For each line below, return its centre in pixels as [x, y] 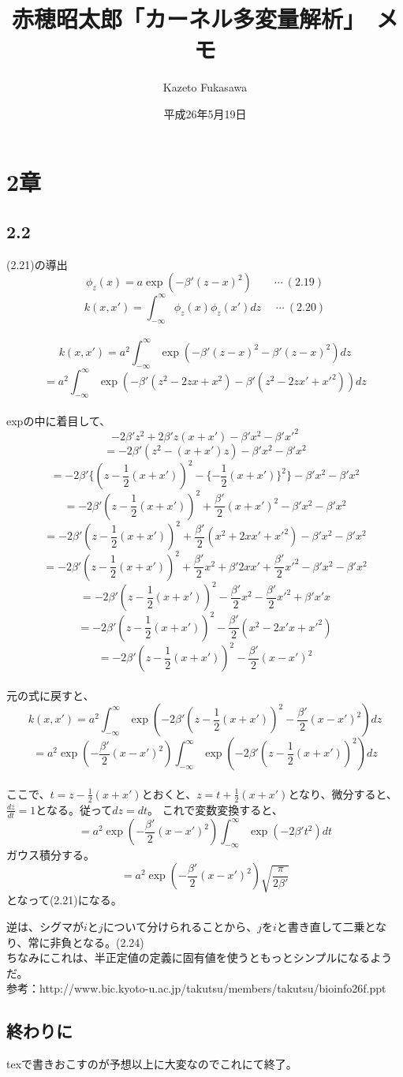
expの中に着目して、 [59, 420]
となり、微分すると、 [343, 793]
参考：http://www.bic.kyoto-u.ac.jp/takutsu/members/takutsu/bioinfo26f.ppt [196, 988]
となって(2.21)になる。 [64, 900]
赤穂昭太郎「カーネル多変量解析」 [183, 19]
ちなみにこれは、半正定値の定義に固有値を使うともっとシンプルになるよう [200, 957]
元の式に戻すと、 [50, 695]
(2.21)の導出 [37, 264]
